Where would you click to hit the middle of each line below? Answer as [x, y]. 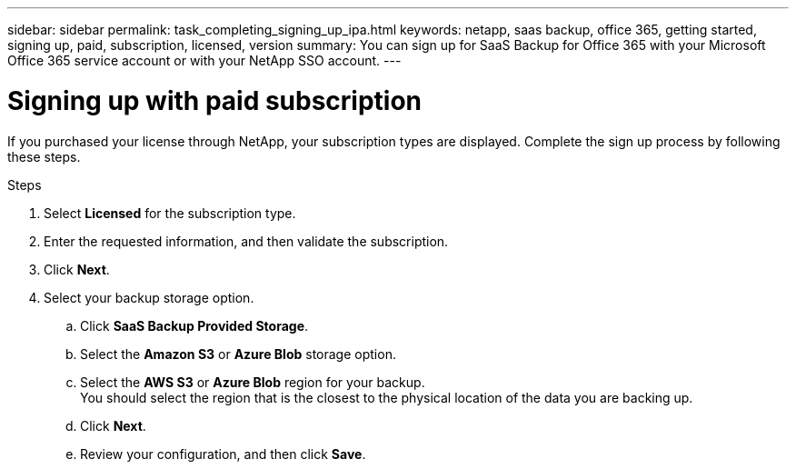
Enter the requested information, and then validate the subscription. [246, 241]
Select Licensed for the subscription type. [170, 213]
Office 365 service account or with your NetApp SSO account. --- [204, 60]
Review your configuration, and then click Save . [223, 454]
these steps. [44, 156]
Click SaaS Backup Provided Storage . [194, 325]
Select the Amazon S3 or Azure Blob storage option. [238, 354]
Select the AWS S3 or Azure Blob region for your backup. [253, 382]
